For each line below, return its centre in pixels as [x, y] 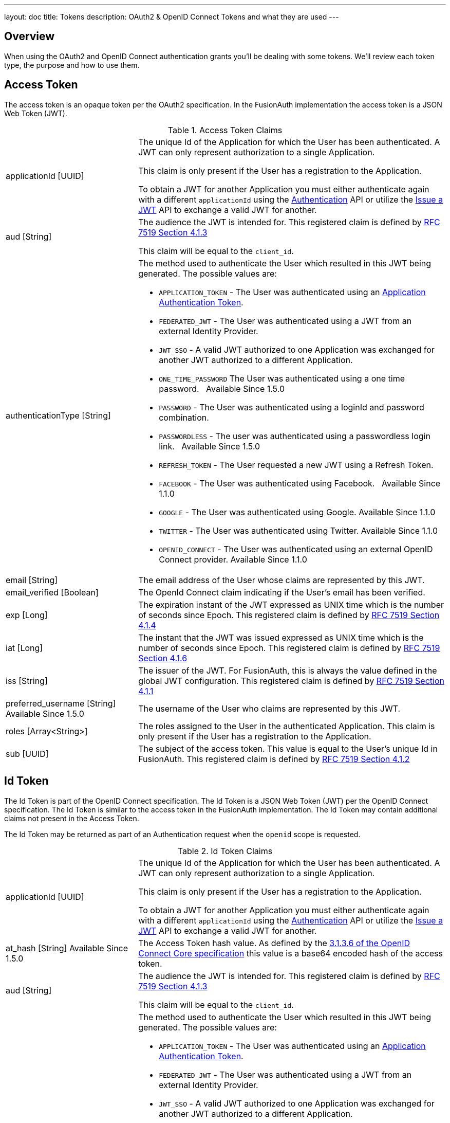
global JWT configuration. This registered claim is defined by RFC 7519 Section [291, 681]
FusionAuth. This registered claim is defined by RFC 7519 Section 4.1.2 [274, 759]
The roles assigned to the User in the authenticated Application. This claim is [287, 726]
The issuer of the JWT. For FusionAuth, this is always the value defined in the [288, 670]
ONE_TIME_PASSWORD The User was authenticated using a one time [282, 378]
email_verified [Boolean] [52, 592]
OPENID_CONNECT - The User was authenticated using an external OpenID [296, 549]
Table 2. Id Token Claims [225, 851]
